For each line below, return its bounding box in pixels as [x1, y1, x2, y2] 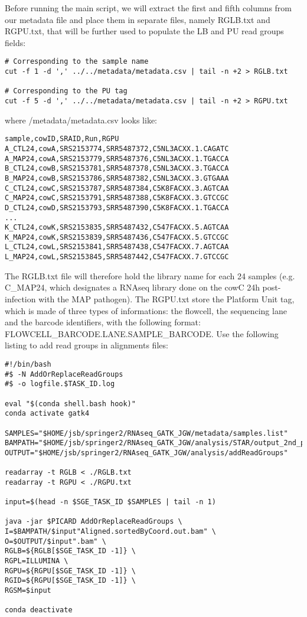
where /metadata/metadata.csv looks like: [5, 113, 158, 126]
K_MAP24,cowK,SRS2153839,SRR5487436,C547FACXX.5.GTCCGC [5, 233, 229, 241]
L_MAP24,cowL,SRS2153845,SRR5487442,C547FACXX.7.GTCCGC [5, 253, 229, 262]
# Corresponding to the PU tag [5, 87, 128, 96]
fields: [5, 36, 26, 48]
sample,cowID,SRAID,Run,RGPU [5, 135, 119, 143]
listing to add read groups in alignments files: [5, 339, 168, 351]
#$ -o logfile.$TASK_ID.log [5, 380, 115, 389]
